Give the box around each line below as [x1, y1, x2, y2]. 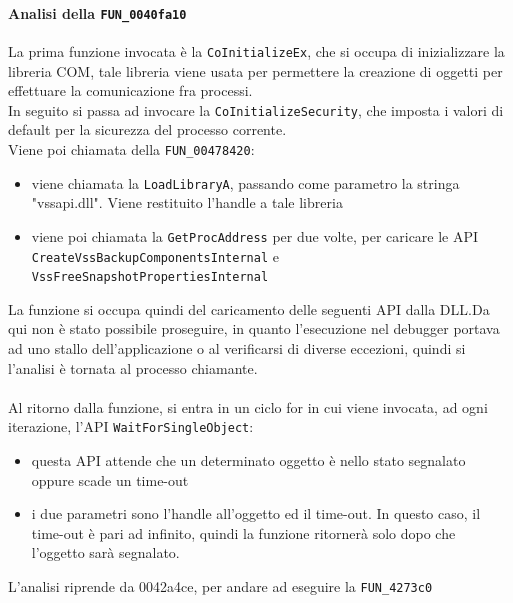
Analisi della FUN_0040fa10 [8, 2, 187, 23]
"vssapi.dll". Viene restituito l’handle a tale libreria [31, 192, 343, 213]
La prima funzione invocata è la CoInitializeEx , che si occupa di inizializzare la [8, 40, 505, 61]
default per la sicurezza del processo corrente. [8, 119, 287, 140]
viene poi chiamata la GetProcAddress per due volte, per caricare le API [31, 225, 479, 246]
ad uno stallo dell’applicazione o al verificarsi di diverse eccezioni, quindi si [8, 338, 466, 359]
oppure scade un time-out [31, 469, 189, 490]
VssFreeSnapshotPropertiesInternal [31, 270, 269, 285]
